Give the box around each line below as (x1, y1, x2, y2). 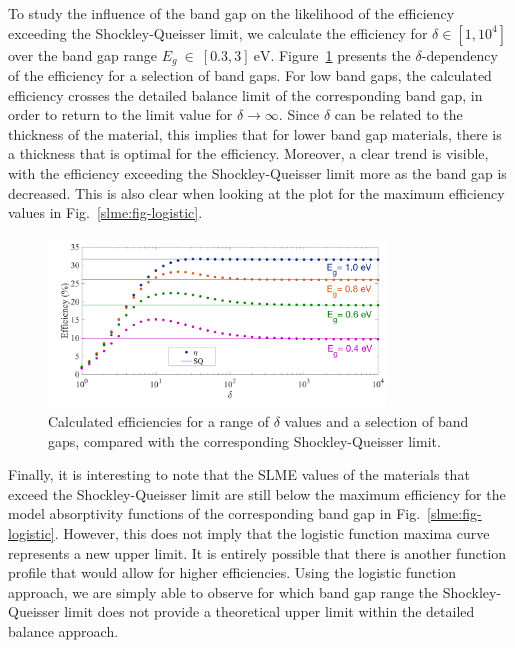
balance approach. (8, 620, 119, 641)
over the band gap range (8, 44, 158, 65)
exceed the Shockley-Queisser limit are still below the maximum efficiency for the (8, 483, 506, 504)
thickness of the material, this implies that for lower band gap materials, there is (8, 123, 502, 144)
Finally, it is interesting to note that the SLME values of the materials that (8, 464, 470, 485)
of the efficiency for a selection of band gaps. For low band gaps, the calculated (8, 65, 492, 86)
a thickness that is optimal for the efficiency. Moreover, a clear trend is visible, (8, 143, 489, 164)
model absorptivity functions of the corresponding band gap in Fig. (8, 503, 421, 524)
